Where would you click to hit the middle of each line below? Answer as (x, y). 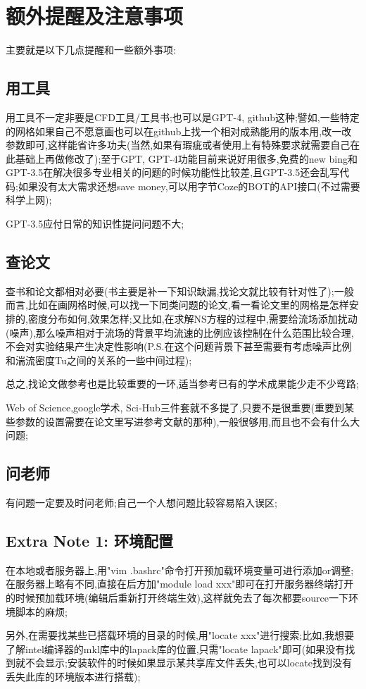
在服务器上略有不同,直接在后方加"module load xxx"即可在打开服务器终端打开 (180, 584)
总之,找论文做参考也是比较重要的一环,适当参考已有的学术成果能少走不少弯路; (182, 384)
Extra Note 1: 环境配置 (90, 540)
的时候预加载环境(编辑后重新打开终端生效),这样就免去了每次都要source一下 (177, 597)
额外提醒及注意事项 (95, 16)
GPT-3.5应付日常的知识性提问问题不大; (95, 224)
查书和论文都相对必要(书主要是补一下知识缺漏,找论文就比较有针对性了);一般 (180, 291)
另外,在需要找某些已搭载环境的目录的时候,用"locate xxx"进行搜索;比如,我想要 (180, 635)
